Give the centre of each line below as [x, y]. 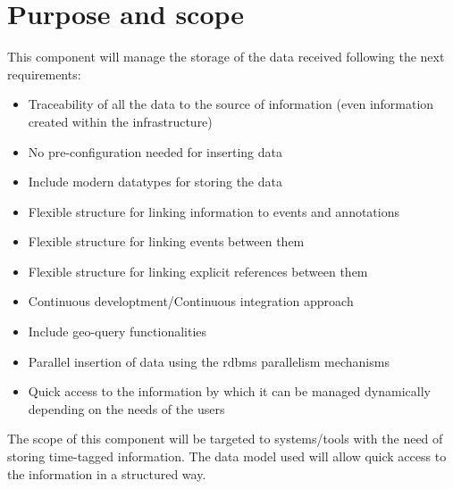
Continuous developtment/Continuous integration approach [191, 301]
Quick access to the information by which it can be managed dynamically [229, 391]
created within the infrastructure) [120, 121]
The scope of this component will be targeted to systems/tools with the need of [225, 439]
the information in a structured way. [107, 473]
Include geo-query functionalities [117, 332]
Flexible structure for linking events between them [166, 241]
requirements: [44, 74]
